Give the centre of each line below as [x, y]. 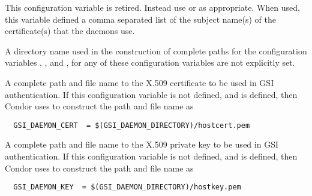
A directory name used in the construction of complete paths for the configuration [156, 50]
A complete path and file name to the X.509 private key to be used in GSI [142, 144]
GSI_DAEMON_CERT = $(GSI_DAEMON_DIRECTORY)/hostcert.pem [132, 125]
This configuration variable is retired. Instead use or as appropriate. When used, [152, 7]
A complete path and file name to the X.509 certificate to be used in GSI [139, 82]
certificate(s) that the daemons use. [70, 31]
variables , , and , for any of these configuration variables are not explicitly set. [150, 62]
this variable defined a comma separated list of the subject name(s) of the [140, 19]
